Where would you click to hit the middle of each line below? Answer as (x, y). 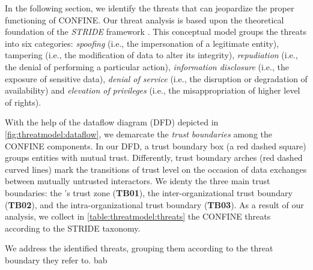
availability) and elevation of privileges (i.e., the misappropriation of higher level (153, 90)
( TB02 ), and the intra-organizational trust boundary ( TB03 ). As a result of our (154, 204)
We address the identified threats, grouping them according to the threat (139, 248)
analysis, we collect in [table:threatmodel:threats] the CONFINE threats (138, 216)
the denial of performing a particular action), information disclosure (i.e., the (147, 66)
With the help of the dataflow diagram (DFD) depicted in (112, 122)
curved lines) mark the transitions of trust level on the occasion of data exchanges (156, 169)
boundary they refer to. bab (56, 259)
